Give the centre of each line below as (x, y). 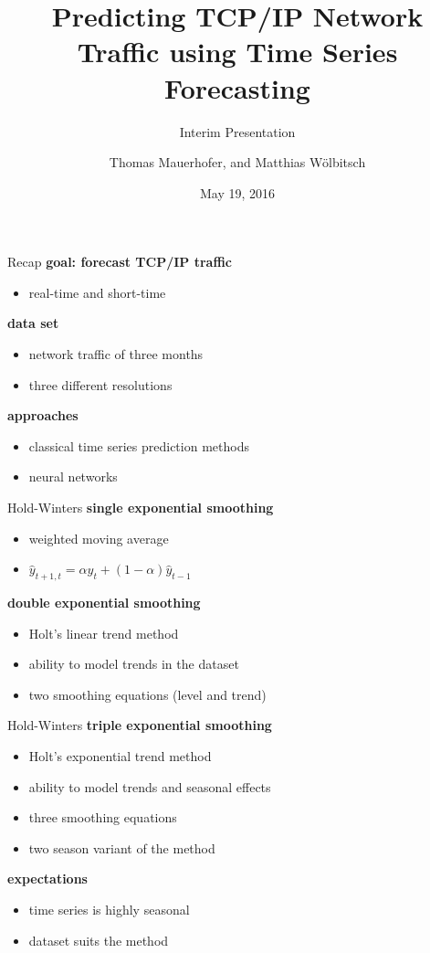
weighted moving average (99, 538)
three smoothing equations (103, 817)
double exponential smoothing (104, 603)
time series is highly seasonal (109, 909)
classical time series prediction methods (139, 445)
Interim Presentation (237, 131)
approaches (43, 415)
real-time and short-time (97, 292)
